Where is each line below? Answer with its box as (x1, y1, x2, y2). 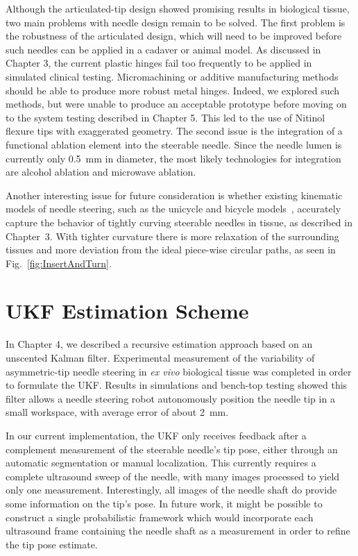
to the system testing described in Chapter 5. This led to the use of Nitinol (6, 110, 325, 124)
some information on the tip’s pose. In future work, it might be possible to (6, 496, 323, 510)
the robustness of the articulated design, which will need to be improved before (6, 28, 342, 43)
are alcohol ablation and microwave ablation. (6, 165, 196, 179)
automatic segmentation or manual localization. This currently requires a (6, 455, 316, 470)
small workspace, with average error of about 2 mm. (6, 405, 229, 419)
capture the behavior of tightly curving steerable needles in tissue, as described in (6, 214, 352, 229)
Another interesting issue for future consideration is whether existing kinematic (6, 187, 343, 202)
